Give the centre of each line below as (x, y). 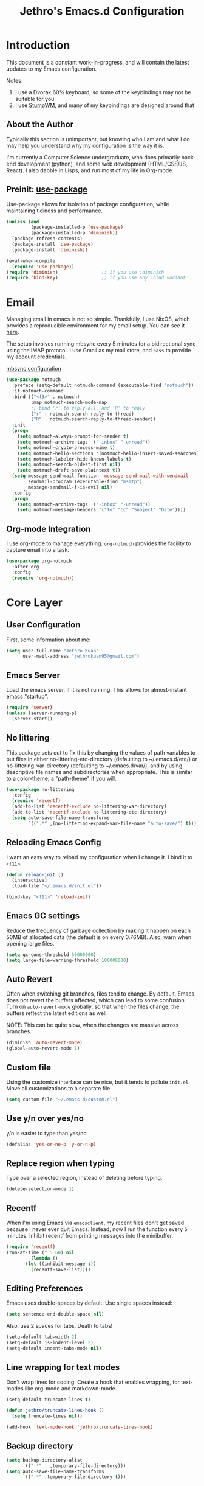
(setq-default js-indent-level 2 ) (50, 1342)
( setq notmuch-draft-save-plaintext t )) (69, 470)
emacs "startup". (27, 696)
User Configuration (43, 625)
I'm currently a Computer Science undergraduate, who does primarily (93, 157)
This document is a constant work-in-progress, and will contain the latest (98, 62)
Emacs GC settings (43, 916)
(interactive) (29, 881)
